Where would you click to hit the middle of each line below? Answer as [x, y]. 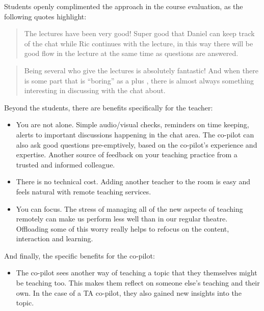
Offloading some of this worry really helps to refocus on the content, [123, 228]
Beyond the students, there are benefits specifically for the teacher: [109, 107]
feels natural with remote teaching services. [84, 191]
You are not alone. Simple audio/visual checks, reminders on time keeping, [133, 124]
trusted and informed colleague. [65, 164]
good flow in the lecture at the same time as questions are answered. [131, 53]
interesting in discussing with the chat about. [95, 90]
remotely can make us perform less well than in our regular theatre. [122, 219]
